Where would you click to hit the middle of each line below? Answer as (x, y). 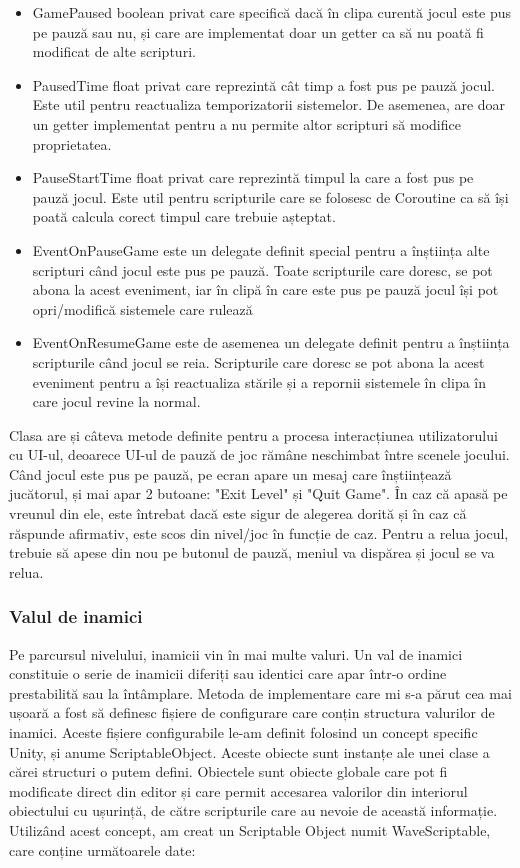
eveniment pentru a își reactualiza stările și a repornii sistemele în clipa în (259, 381)
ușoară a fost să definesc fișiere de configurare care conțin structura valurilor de (252, 712)
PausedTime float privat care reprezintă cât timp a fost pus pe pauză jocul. (263, 84)
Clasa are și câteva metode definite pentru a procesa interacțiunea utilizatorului (253, 434)
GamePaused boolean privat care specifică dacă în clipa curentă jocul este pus (272, 12)
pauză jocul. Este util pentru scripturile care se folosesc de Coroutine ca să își (270, 196)
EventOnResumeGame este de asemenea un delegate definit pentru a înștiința (271, 342)
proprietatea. (72, 143)
